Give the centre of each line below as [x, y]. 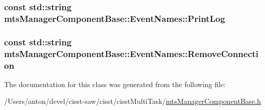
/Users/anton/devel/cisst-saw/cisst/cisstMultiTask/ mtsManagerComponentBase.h [132, 101]
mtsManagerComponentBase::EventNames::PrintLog [115, 18]
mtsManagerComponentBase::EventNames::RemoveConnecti [131, 53]
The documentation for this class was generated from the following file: [115, 84]
